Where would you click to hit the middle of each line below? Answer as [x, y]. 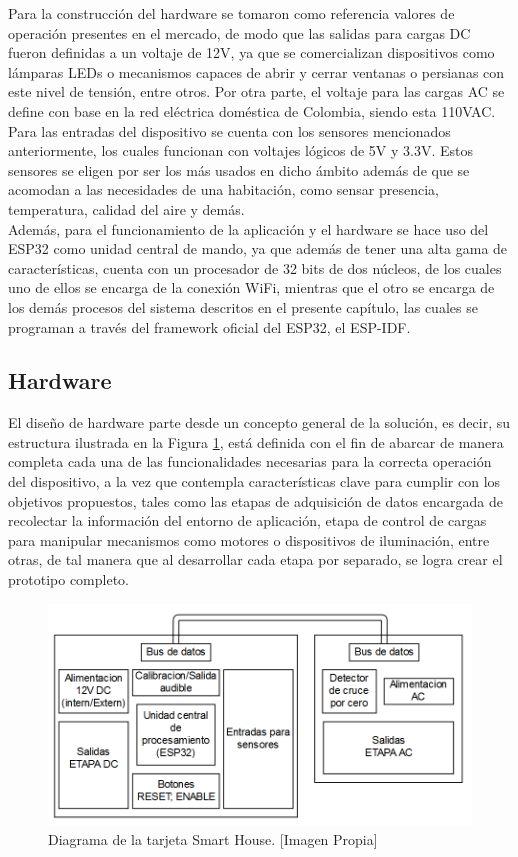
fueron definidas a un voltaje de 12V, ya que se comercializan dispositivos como [251, 52]
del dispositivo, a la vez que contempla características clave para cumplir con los [254, 481]
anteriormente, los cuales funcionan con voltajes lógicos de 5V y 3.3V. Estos [241, 150]
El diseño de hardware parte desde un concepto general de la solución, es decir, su [259, 422]
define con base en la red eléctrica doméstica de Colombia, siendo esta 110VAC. [252, 110]
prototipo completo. [69, 579]
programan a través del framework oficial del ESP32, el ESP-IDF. [209, 326]
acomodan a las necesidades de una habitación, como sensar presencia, [224, 189]
